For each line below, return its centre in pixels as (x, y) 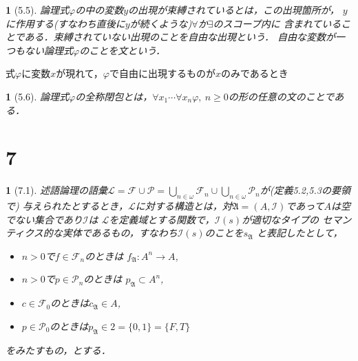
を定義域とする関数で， (162, 219)
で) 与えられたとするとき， (67, 206)
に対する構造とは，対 (183, 206)
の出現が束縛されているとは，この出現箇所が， (234, 10)
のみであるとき (254, 73)
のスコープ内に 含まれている (277, 23)
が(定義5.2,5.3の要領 (305, 190)
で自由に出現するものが (162, 73)
